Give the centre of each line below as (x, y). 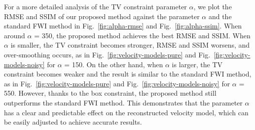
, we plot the (213, 6)
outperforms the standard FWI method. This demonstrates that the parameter (123, 102)
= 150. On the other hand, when (114, 64)
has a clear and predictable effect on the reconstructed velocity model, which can (126, 112)
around (15, 35)
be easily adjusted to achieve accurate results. (73, 122)
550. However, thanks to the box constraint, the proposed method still (110, 93)
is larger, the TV (197, 64)
